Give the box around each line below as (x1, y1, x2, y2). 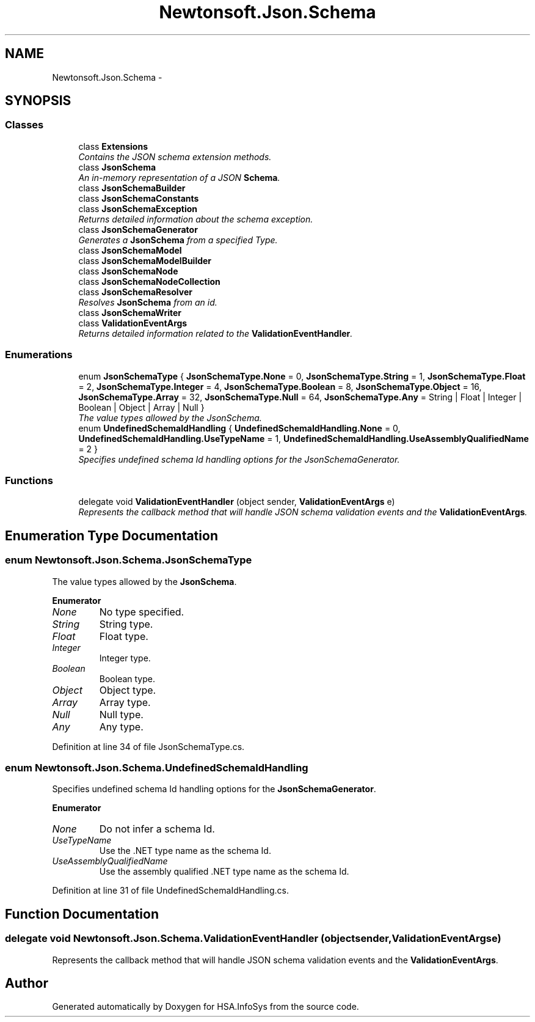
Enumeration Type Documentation (5, 528, 218, 543)
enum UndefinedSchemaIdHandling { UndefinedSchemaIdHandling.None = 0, (78, 422, 401, 433)
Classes (5, 119, 44, 131)
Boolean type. (99, 673, 155, 684)
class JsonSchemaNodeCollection (78, 276, 220, 287)
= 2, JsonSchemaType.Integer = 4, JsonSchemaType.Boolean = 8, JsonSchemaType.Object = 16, (78, 381, 482, 392)
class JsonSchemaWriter (78, 307, 181, 318)
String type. (99, 617, 153, 630)
